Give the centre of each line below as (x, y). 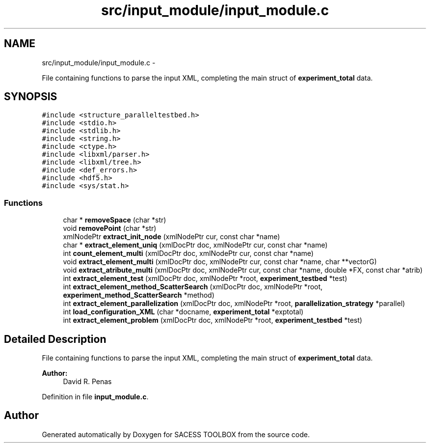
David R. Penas (87, 382)
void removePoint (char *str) (110, 228)
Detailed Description (55, 339)
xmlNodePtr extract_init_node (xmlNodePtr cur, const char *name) (172, 237)
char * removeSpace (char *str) (115, 220)
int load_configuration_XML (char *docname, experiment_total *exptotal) (183, 312)
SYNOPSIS (31, 97)
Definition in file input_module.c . (95, 397)
